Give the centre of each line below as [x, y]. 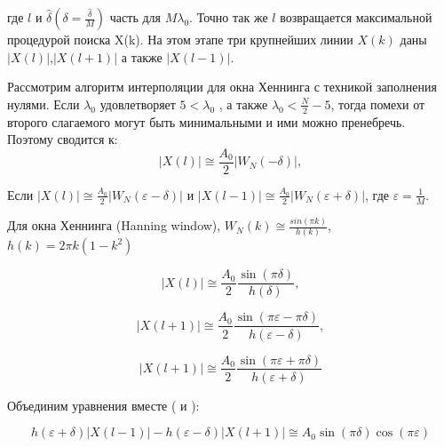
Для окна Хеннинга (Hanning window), [114, 225]
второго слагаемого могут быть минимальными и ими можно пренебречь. [206, 121]
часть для [135, 17]
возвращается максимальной [356, 17]
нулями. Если [44, 104]
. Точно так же [229, 17]
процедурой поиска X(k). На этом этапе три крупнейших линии [180, 39]
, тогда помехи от [378, 104]
